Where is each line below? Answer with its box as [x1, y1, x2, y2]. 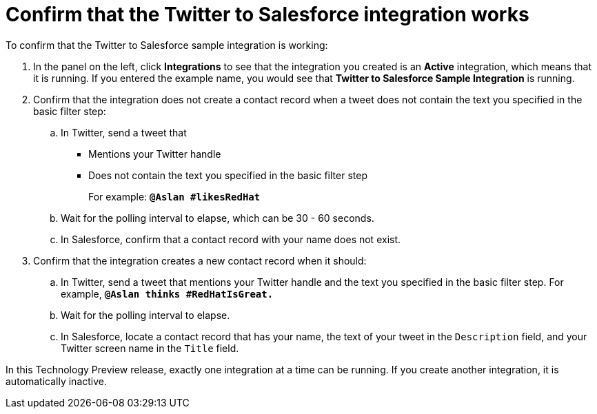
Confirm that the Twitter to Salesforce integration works [6, 3, 529, 26]
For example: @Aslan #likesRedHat [88, 190, 261, 203]
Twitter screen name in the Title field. [61, 342, 239, 354]
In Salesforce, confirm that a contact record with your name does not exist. [61, 233, 401, 245]
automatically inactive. [6, 375, 108, 387]
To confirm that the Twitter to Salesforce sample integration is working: [6, 39, 328, 51]
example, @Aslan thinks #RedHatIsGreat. [61, 287, 274, 300]
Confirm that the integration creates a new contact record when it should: [33, 254, 367, 267]
